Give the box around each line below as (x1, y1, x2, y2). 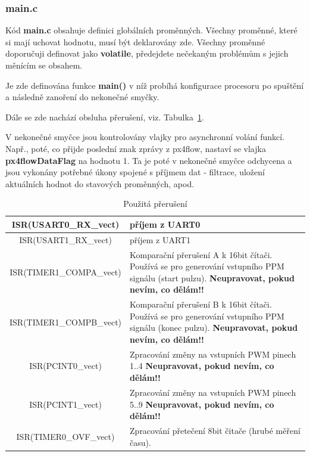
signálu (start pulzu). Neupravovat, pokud (130, 271, 295, 284)
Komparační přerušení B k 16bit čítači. (130, 298, 272, 311)
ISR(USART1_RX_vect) (19, 233, 112, 246)
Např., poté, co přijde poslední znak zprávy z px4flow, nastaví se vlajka (5, 142, 266, 154)
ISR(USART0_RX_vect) (11, 218, 120, 230)
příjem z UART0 (130, 218, 201, 230)
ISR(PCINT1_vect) (29, 398, 102, 410)
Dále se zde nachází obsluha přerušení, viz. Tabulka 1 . (5, 110, 204, 123)
